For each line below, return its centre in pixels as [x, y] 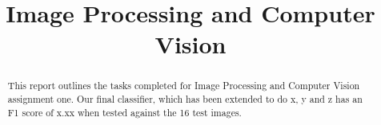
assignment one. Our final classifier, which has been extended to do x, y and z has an [185, 99]
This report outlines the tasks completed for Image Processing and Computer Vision [184, 86]
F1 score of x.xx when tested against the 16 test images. [124, 112]
